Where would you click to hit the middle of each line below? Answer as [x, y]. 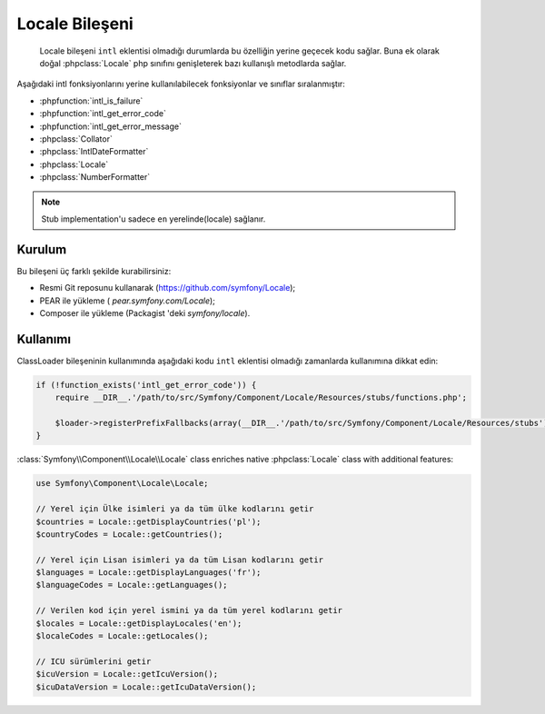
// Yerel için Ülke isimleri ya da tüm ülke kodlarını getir [175, 509]
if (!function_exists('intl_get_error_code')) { [146, 385]
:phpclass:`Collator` [76, 139]
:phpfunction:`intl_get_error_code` [103, 114]
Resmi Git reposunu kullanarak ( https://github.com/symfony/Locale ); [168, 288]
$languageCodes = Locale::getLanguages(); [132, 585]
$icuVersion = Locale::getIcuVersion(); [127, 674]
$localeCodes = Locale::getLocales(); [122, 636]
